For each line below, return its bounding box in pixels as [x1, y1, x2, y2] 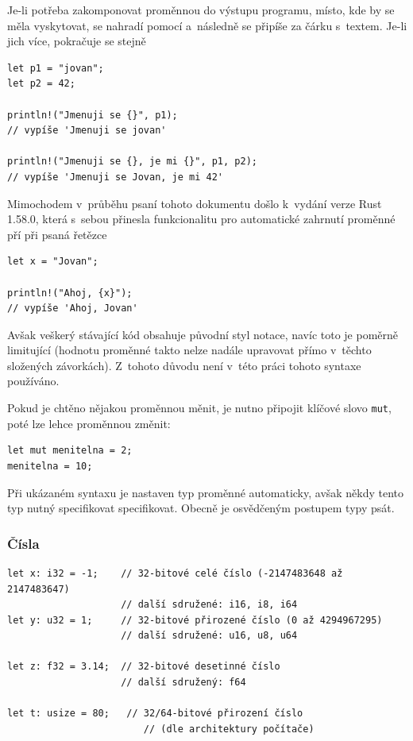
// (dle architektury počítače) [143, 723, 315, 735]
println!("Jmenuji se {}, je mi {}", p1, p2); [7, 156, 257, 168]
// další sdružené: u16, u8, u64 [121, 630, 298, 642]
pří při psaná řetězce [7, 226, 107, 242]
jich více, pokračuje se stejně [7, 33, 146, 49]
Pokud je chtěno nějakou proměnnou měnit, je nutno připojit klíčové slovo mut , [7, 399, 392, 416]
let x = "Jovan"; [7, 256, 98, 268]
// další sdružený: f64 [121, 677, 246, 689]
